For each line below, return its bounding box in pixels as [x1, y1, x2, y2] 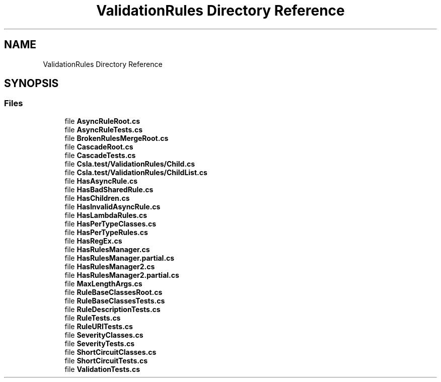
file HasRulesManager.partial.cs [64, 253, 175, 262]
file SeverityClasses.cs [64, 330, 143, 339]
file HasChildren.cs [64, 193, 130, 202]
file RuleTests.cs [64, 313, 121, 322]
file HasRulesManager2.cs [64, 262, 155, 271]
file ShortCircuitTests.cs [64, 356, 148, 365]
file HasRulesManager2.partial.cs [64, 270, 179, 279]
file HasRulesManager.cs [64, 245, 150, 254]
